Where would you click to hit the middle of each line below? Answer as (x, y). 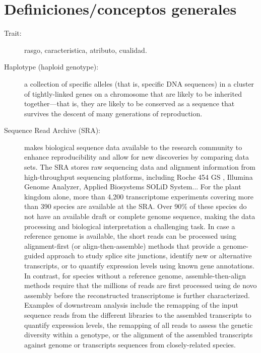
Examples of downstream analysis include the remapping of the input (131, 305)
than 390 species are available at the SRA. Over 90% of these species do (136, 206)
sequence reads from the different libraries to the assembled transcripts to (138, 314)
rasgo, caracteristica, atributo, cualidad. (86, 50)
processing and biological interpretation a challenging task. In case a (130, 226)
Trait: (13, 33)
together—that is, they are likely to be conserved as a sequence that (129, 103)
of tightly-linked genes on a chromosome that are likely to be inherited (133, 93)
